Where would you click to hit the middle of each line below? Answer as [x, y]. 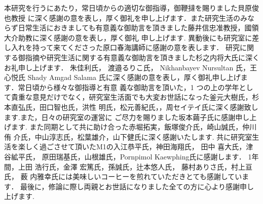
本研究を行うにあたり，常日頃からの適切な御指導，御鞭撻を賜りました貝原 [128, 8]
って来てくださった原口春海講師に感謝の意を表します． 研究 [139, 47]
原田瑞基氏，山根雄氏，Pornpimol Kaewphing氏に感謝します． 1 [147, 156]
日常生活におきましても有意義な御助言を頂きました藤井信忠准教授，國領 [138, 28]
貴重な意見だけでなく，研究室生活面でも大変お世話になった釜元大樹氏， [131, 97]
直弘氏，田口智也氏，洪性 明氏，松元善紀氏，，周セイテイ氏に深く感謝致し [135, 107]
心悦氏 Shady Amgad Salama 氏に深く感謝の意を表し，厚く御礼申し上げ [122, 77]
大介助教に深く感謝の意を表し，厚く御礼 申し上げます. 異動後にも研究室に [128, 37]
